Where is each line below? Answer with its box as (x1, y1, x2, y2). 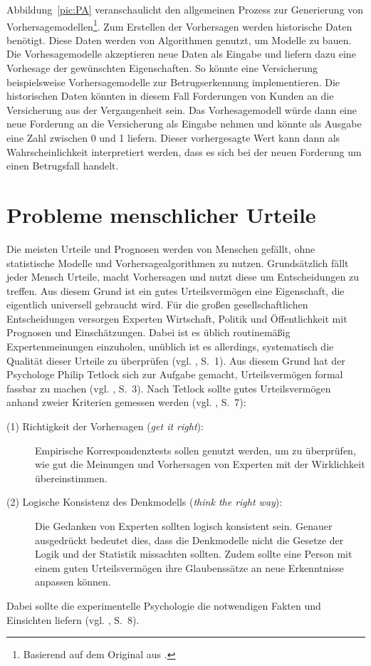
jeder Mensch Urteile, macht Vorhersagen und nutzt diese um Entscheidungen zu (6, 269, 359, 284)
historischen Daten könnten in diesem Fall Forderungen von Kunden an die (6, 88, 334, 103)
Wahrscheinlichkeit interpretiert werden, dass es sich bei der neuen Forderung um (6, 144, 362, 159)
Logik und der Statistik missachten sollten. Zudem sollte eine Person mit (35, 546, 352, 561)
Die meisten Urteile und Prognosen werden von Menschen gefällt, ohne (6, 241, 315, 256)
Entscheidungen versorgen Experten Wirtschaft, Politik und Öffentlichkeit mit (6, 311, 348, 326)
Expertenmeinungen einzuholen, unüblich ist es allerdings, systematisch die (6, 339, 334, 354)
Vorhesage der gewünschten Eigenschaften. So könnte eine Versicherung (6, 61, 318, 76)
